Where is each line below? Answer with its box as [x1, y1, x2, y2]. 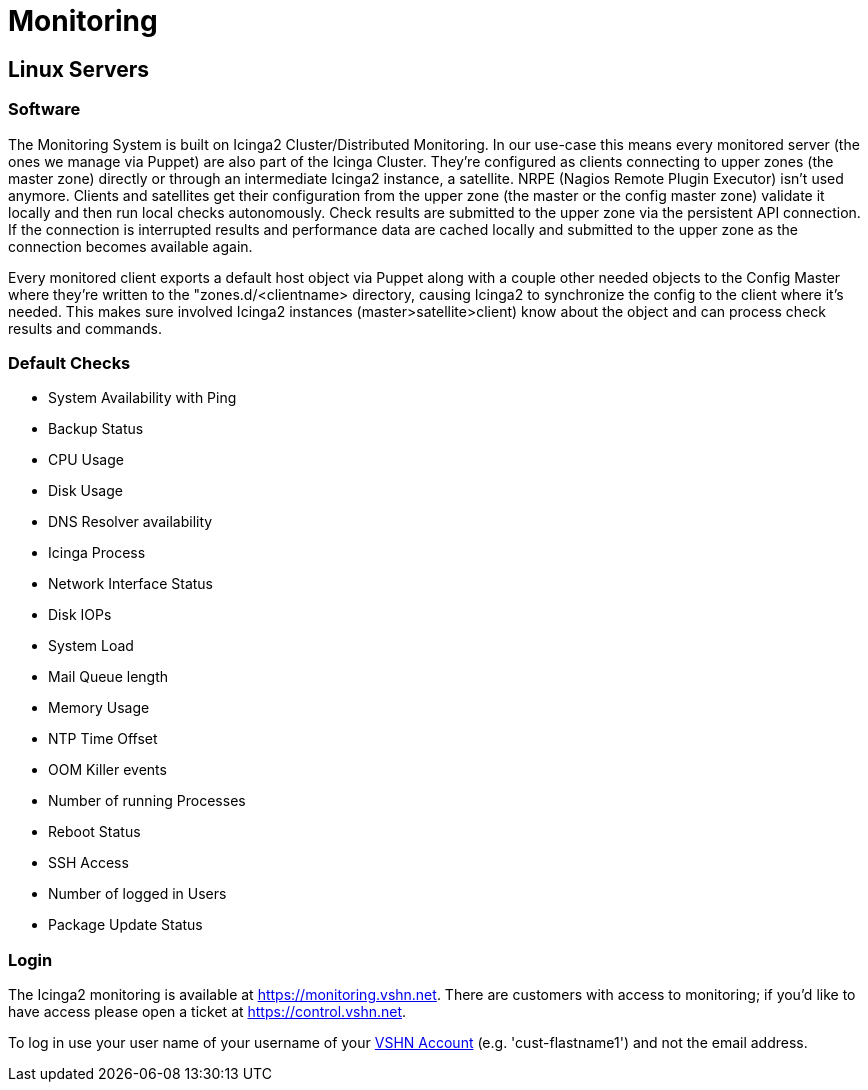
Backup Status [48, 420, 144, 438]
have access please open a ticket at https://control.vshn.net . [8, 1003, 407, 1021]
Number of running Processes [48, 792, 246, 810]
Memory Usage [48, 699, 150, 717]
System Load [48, 637, 134, 655]
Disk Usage [48, 482, 123, 500]
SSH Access [48, 854, 129, 872]
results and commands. [8, 319, 162, 337]
